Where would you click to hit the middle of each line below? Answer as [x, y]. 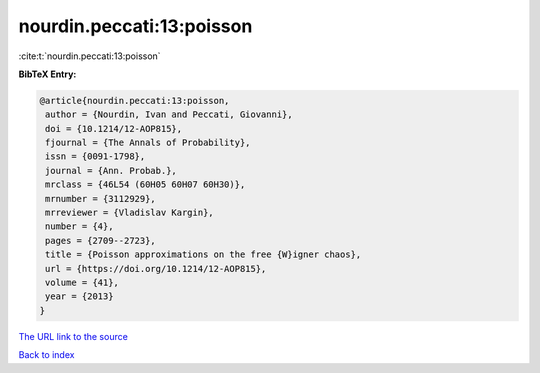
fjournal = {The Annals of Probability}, [148, 143]
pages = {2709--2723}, [101, 240]
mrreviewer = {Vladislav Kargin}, [129, 213]
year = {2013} [79, 296]
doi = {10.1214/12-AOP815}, [114, 128]
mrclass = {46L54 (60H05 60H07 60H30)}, [145, 184]
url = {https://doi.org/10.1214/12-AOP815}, [156, 268]
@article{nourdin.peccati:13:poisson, [134, 100]
